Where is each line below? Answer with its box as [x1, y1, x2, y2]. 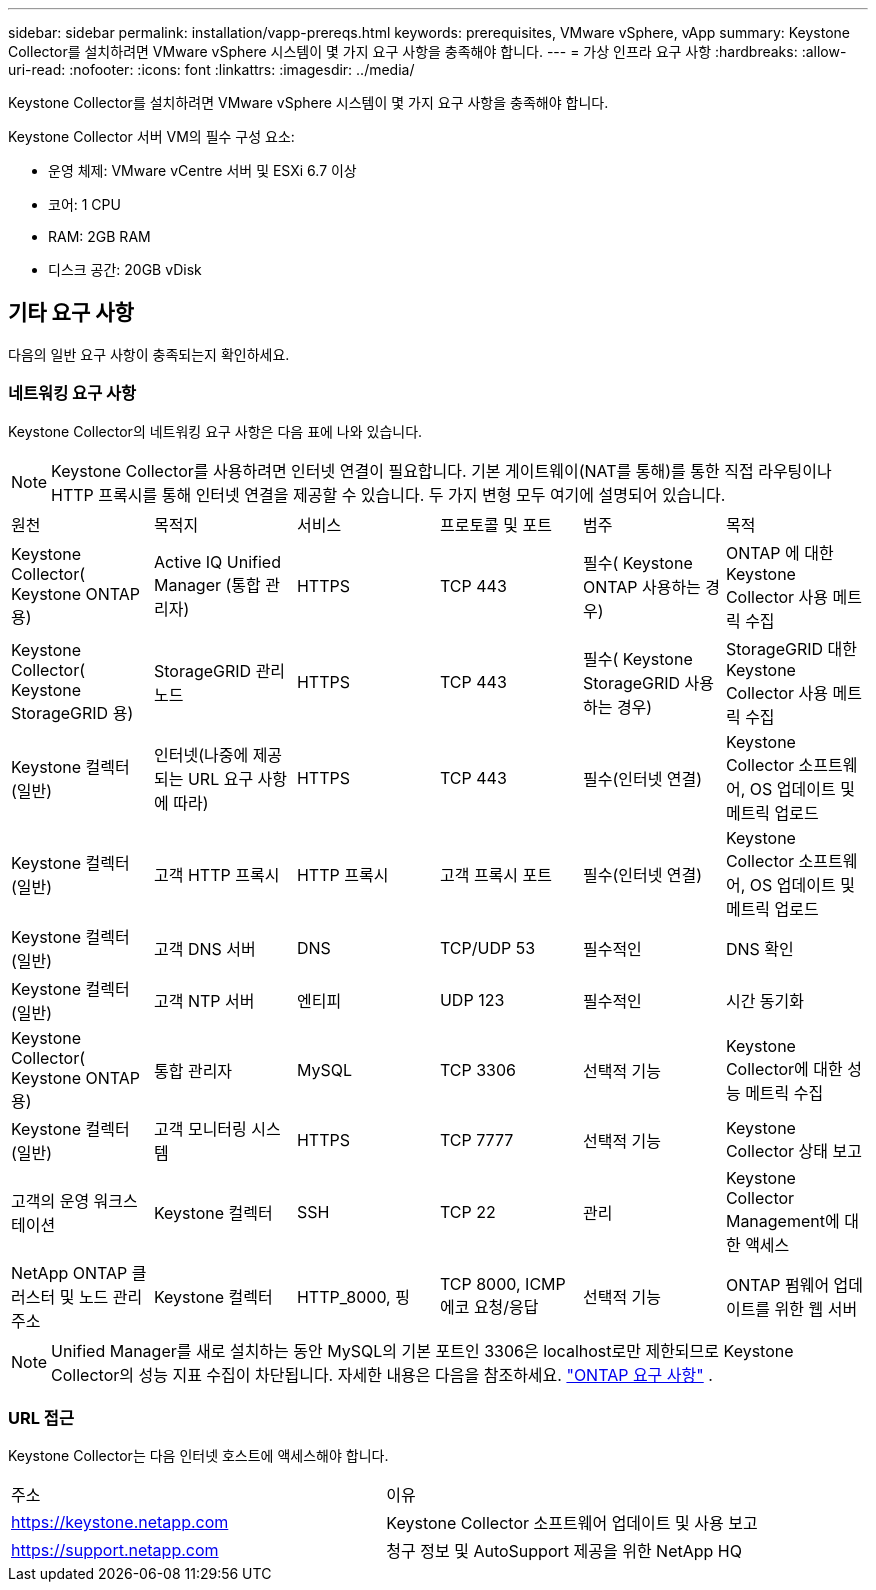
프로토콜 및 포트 [439, 514, 552, 535]
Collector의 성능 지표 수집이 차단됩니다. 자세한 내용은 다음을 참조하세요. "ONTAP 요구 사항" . [51, 1364, 713, 1385]
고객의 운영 [11, 1190, 90, 1211]
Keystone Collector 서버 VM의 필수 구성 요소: [8, 128, 295, 145]
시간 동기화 [725, 990, 805, 1011]
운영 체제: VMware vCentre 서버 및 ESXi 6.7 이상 [48, 162, 357, 179]
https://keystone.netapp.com [11, 1512, 229, 1533]
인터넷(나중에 [153, 744, 249, 765]
